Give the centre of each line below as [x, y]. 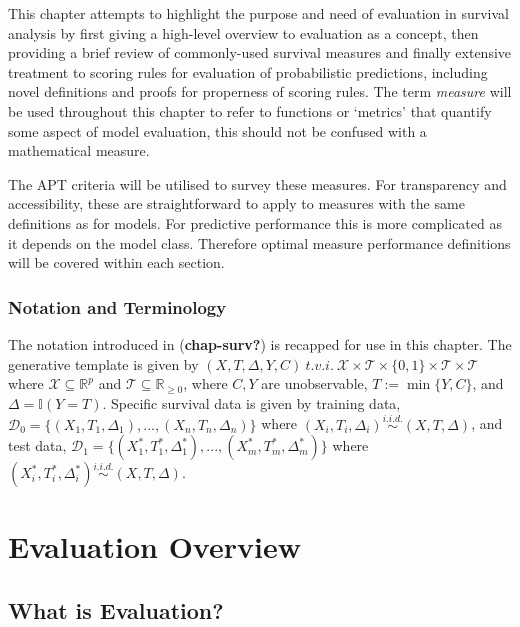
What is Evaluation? [116, 609]
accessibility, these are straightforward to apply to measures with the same [236, 203]
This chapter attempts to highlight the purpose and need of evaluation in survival [258, 13]
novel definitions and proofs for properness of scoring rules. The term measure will [260, 91]
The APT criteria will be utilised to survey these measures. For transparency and [257, 183]
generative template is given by [103, 363]
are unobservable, [314, 383]
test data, [37, 445]
